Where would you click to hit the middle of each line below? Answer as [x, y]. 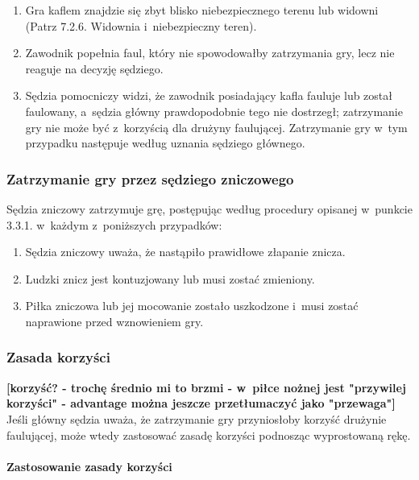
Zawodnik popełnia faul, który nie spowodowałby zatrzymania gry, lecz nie [210, 53]
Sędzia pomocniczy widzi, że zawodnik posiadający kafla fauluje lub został [209, 95]
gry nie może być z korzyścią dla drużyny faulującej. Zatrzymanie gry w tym [216, 127]
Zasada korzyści [58, 357]
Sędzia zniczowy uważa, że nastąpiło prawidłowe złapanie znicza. [185, 252]
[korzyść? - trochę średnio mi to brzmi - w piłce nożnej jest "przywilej [206, 387]
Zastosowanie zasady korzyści [89, 466]
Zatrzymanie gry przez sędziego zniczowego [150, 178]
